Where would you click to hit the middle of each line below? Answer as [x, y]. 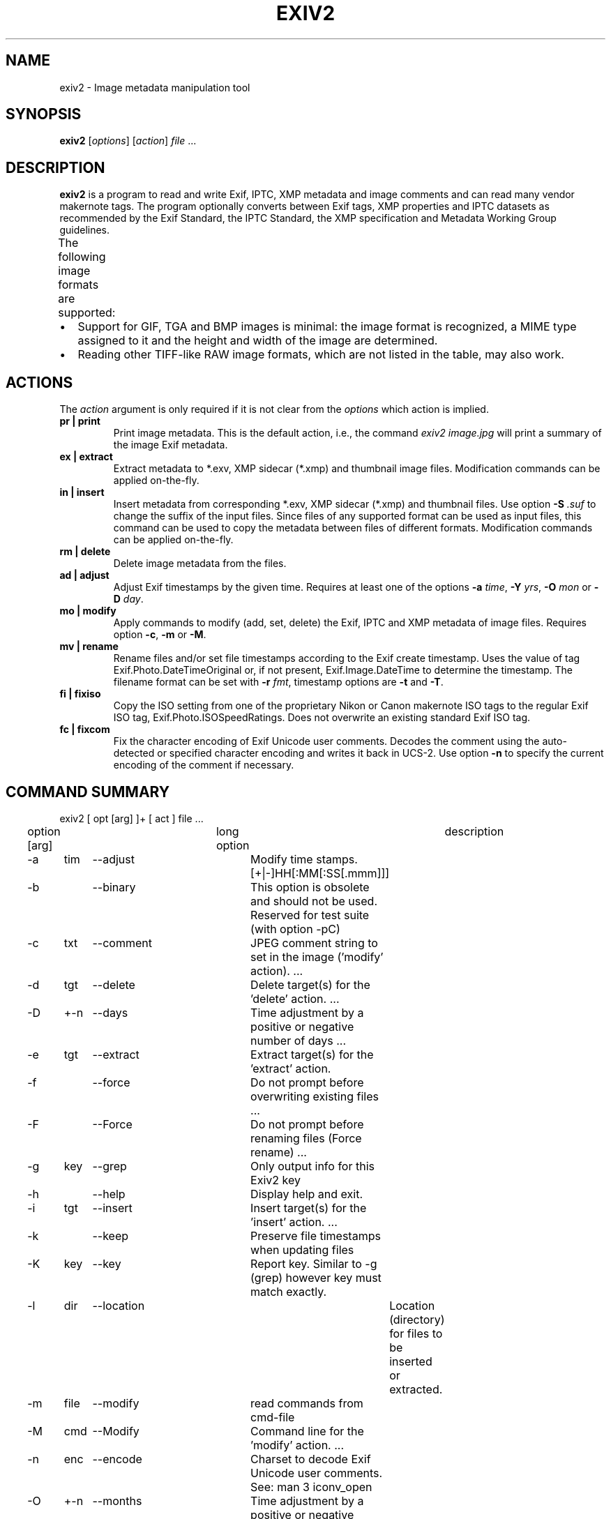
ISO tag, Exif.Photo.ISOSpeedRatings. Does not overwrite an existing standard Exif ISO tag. [322, 718]
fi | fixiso [80, 694]
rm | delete [85, 552]
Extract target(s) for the [312, 1054]
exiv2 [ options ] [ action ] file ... [128, 141]
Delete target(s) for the [310, 984]
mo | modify [88, 611]
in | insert [82, 492]
